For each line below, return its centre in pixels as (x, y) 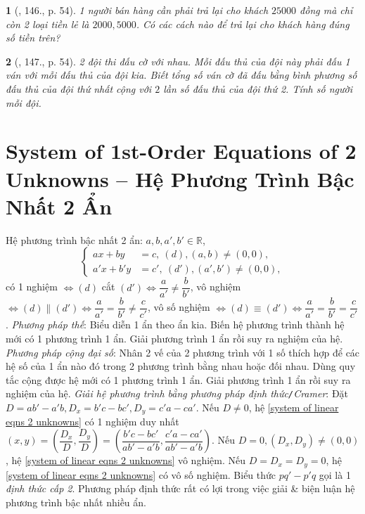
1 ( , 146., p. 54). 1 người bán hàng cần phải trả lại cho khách (137, 10)
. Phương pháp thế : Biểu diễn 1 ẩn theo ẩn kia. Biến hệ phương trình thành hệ (175, 325)
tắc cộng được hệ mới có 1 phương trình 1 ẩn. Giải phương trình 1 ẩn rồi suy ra (178, 379)
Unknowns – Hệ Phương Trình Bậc (180, 178)
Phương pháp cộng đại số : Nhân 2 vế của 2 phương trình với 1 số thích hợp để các (183, 352)
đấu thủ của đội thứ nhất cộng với (79, 88)
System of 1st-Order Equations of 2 (181, 151)
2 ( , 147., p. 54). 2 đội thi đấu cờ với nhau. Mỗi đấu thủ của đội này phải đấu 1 (178, 61)
